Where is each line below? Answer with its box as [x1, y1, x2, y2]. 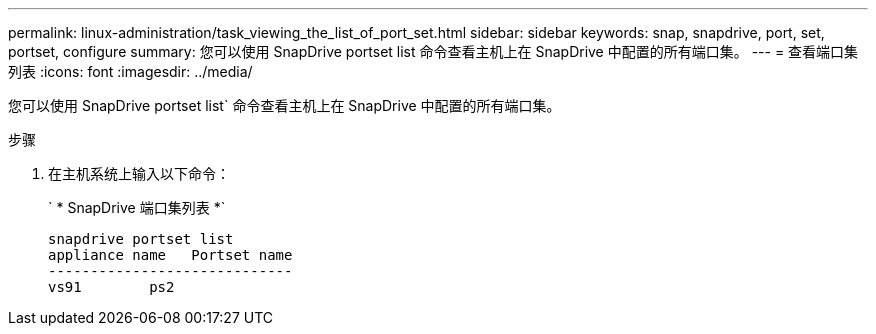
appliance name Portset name [48, 247, 293, 263]
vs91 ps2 [48, 279, 175, 295]
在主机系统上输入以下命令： [48, 165, 230, 182]
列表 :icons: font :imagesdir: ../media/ [8, 63, 253, 80]
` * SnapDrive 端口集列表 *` [48, 199, 226, 216]
